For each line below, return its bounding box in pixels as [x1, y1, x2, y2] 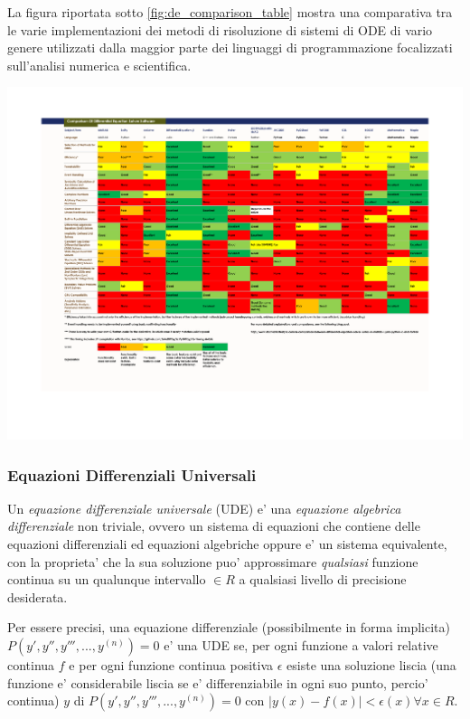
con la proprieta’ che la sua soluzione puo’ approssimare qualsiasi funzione [7, 552, 418, 571]
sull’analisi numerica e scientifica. [7, 55, 192, 74]
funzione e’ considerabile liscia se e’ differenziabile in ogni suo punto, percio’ [7, 673, 428, 692]
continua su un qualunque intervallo [7, 570, 206, 589]
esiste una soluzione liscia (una [287, 656, 456, 675]
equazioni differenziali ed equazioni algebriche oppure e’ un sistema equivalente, [7, 535, 447, 553]
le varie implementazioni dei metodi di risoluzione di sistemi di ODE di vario [7, 20, 433, 39]
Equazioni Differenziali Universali [7, 463, 257, 486]
